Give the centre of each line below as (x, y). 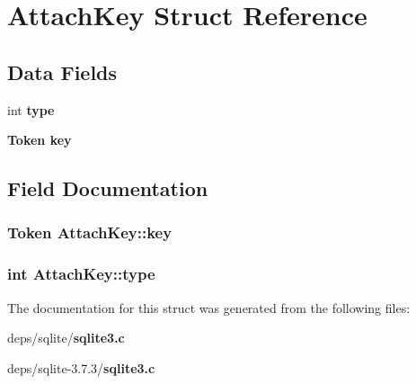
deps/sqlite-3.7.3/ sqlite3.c (81, 367)
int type (31, 109)
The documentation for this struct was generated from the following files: (209, 307)
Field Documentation (108, 188)
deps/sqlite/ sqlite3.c (66, 338)
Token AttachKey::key (90, 232)
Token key (40, 140)
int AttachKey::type (81, 274)
